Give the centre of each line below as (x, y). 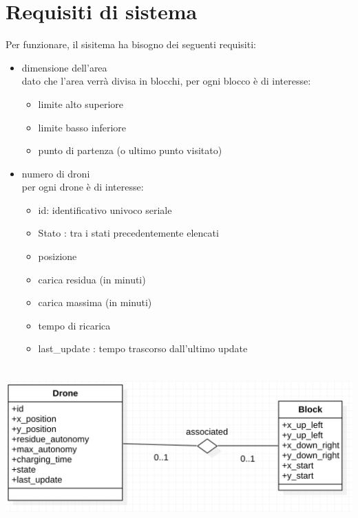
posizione (57, 256)
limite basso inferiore (82, 127)
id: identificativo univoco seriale (105, 209)
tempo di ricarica (74, 325)
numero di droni (56, 173)
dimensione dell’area (64, 67)
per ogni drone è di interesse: (83, 187)
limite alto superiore (81, 104)
